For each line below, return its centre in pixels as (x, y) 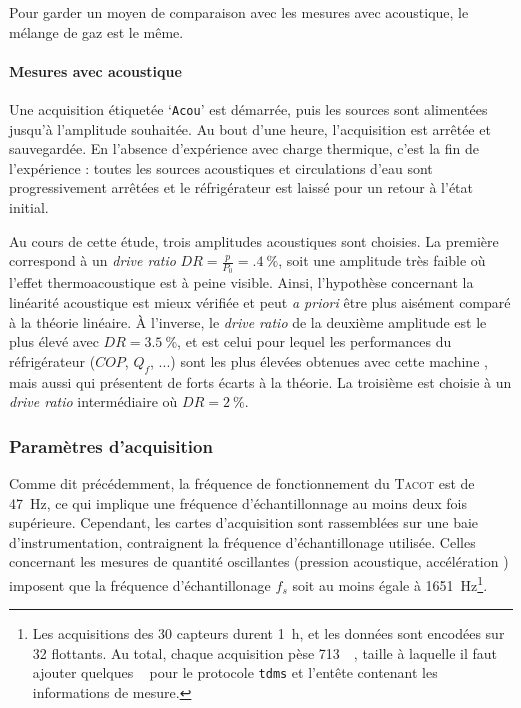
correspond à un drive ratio (92, 260)
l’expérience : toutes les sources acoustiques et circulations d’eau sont (221, 167)
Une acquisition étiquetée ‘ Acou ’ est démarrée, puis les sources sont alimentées (248, 108)
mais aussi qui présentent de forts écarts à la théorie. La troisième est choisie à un (260, 381)
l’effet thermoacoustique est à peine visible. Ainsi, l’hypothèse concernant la (241, 282)
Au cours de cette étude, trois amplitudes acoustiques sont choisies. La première (254, 240)
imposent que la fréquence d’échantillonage (140, 584)
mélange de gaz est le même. (96, 31)
